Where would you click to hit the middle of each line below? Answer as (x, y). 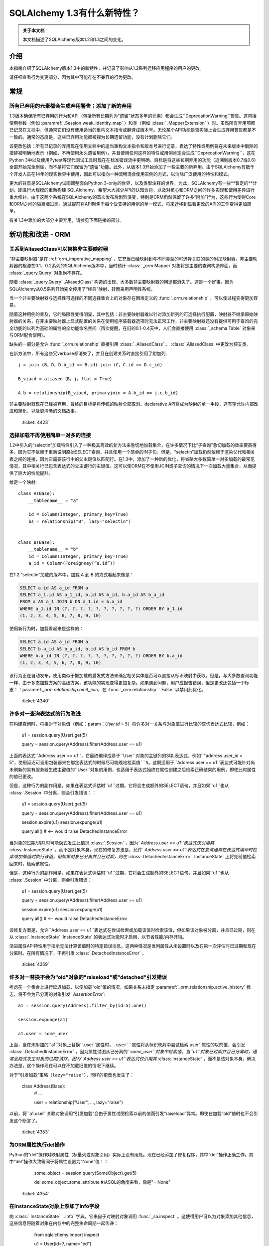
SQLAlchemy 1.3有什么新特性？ (74, 13)
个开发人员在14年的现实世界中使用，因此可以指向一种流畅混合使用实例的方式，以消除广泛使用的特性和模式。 (121, 174)
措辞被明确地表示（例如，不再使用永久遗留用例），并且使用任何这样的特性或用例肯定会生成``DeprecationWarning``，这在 (132, 153)
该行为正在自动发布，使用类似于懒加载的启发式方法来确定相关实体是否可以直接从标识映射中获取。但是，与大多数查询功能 (134, 676)
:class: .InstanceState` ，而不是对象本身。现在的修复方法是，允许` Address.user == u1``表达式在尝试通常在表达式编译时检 (133, 850)
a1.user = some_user (43, 1033)
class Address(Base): (44, 1086)
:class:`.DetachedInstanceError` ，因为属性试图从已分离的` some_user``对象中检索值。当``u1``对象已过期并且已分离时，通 (133, 1052)
